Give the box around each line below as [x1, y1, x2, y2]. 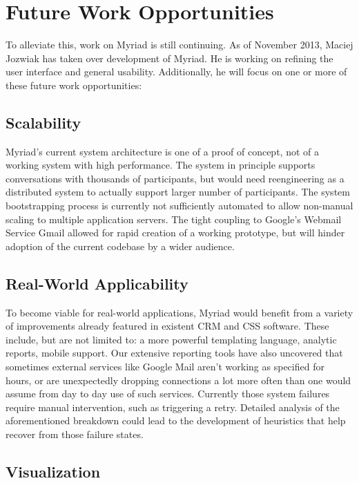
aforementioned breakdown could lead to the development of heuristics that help [6, 413, 346, 428]
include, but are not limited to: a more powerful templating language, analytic [6, 332, 337, 346]
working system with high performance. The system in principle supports [6, 158, 316, 172]
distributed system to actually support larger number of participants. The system [6, 184, 350, 199]
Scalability [6, 111, 81, 133]
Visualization [6, 460, 101, 482]
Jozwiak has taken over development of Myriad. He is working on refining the [6, 50, 333, 65]
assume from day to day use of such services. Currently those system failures [6, 386, 330, 401]
